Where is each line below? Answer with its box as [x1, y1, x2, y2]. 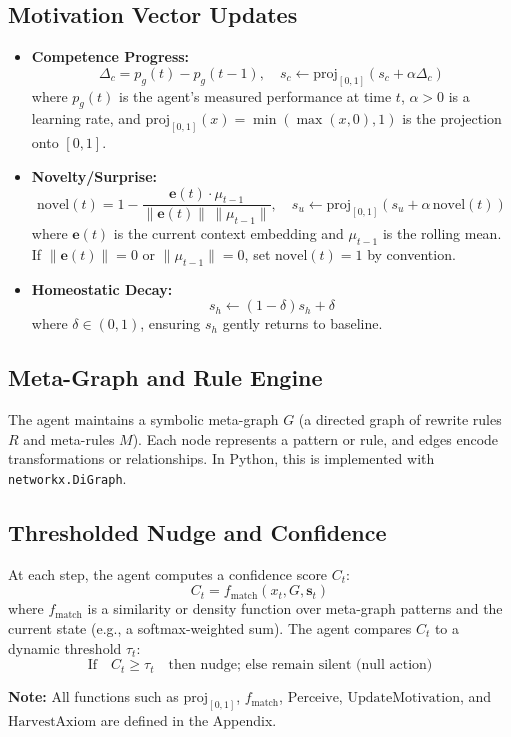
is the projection [402, 108, 502, 129]
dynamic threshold [8, 637, 122, 658]
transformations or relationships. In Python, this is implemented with [8, 448, 435, 469]
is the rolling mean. [382, 223, 502, 244]
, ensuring [140, 313, 201, 334]
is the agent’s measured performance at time [118, 85, 392, 106]
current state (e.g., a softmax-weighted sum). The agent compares [8, 617, 412, 638]
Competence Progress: [31, 46, 190, 67]
